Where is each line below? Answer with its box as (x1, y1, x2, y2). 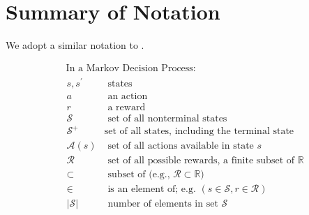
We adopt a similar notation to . (6, 38, 144, 52)
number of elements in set (107, 198, 218, 209)
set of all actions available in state (107, 140, 254, 151)
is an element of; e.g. (107, 184, 196, 194)
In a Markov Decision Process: (66, 63, 196, 73)
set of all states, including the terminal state (104, 126, 294, 137)
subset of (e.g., (107, 169, 170, 179)
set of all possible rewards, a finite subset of (107, 155, 295, 165)
